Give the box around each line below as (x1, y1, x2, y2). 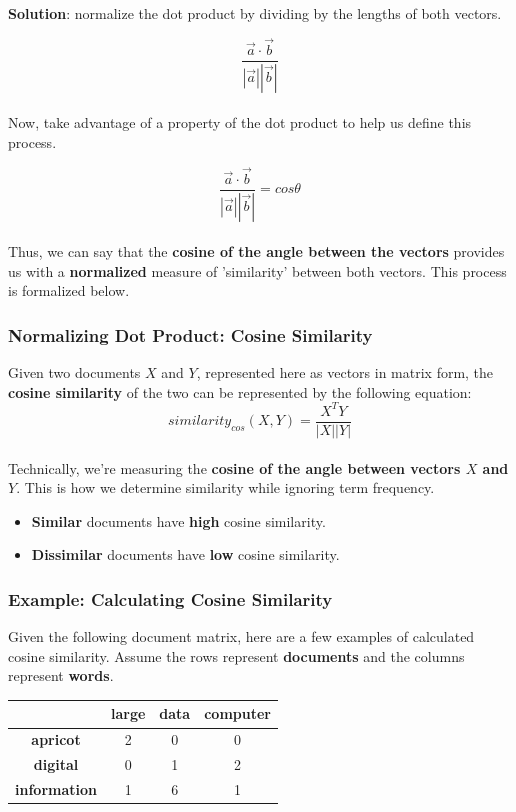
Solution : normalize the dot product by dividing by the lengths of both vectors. (8, 3, 502, 23)
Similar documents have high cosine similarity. (31, 510, 326, 531)
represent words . (8, 665, 114, 686)
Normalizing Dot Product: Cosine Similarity (8, 322, 373, 347)
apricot (31, 729, 81, 750)
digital (33, 754, 79, 775)
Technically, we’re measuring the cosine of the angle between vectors (8, 457, 461, 478)
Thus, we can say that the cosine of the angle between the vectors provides (8, 241, 505, 262)
